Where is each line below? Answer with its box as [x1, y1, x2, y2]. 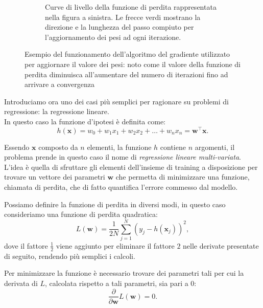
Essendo [4, 141, 30, 152]
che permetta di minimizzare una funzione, [115, 171, 250, 182]
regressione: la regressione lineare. [4, 106, 109, 117]
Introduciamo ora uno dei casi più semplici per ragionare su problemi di [4, 96, 229, 106]
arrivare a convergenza [25, 79, 95, 90]
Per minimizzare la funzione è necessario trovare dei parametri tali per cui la [4, 268, 244, 278]
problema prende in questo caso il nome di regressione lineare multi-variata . [4, 151, 241, 162]
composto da [38, 141, 78, 152]
